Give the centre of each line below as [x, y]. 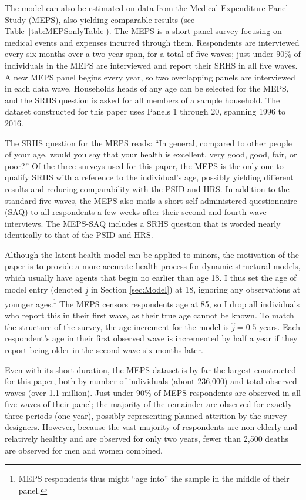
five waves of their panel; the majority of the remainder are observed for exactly [149, 404]
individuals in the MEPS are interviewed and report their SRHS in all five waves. [151, 65]
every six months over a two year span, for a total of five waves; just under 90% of [153, 54]
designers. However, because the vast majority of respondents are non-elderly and [151, 427]
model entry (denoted [43, 289]
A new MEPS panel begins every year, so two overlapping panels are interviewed [150, 77]
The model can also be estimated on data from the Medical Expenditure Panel [147, 8]
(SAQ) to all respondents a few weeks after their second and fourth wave [136, 212]
